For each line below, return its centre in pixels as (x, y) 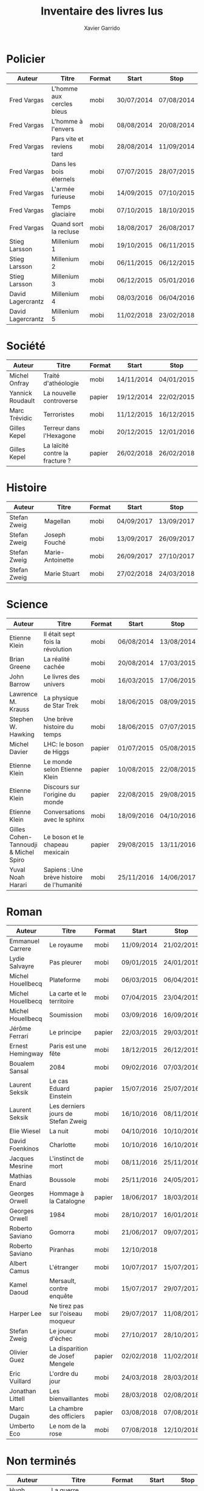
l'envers (63, 129)
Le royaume (66, 945)
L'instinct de (66, 1158)
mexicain (56, 852)
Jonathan (23, 1391)
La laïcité (56, 445)
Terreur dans (62, 428)
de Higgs (56, 752)
